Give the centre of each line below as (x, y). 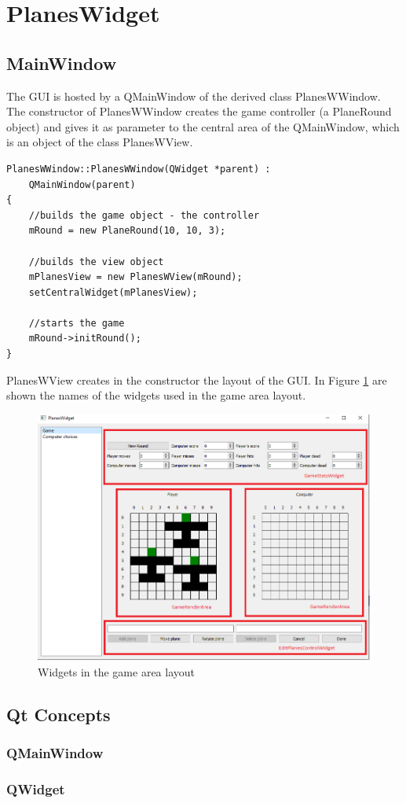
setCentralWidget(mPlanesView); (113, 292)
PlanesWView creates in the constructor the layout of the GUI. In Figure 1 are (197, 379)
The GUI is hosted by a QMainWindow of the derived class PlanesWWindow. (194, 96)
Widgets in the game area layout (116, 671)
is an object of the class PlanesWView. (100, 142)
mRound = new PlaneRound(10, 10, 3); (127, 231)
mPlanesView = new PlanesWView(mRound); (135, 277)
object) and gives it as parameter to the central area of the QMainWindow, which (203, 126)
